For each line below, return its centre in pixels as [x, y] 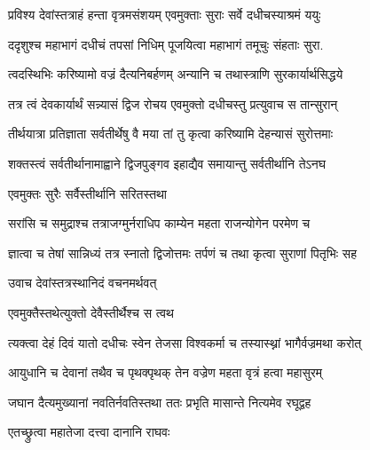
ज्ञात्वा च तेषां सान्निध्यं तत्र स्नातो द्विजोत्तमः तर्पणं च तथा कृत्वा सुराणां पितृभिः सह [182, 253]
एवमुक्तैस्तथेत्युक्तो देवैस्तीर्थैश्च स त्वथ [91, 312]
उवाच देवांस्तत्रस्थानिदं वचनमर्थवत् [83, 283]
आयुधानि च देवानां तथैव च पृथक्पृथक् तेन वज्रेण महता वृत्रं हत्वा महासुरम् [165, 372]
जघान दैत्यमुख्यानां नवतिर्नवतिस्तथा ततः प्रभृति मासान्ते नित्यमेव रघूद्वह [160, 402]
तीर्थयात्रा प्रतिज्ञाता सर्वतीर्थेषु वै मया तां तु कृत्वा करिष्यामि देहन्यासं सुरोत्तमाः [171, 134]
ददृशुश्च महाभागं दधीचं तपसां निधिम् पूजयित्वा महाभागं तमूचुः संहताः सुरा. [166, 44]
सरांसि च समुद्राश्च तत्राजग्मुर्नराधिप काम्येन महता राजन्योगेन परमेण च [159, 223]
